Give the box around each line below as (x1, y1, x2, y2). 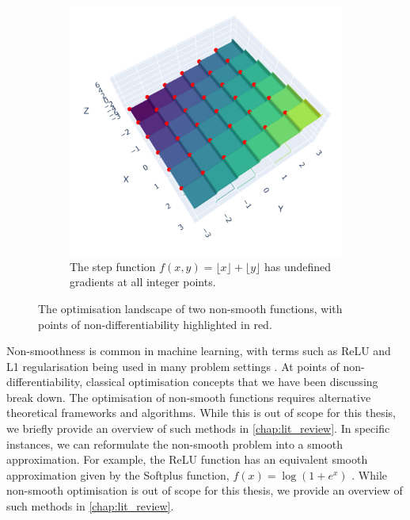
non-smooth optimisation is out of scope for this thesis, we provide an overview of (6, 482, 403, 499)
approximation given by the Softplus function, (6, 466, 230, 483)
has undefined (264, 258, 332, 274)
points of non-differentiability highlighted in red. (38, 315, 272, 332)
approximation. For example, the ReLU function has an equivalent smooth (6, 451, 368, 468)
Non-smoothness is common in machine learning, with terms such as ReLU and (6, 342, 391, 359)
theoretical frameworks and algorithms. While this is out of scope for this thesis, (6, 404, 396, 421)
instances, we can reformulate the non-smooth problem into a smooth (6, 435, 344, 452)
